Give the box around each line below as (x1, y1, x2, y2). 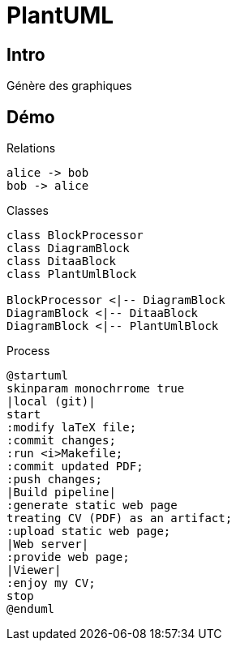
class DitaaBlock (6, 255, 116, 268)
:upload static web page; (6, 525, 171, 538)
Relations (6, 141, 56, 156)
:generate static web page (6, 499, 178, 512)
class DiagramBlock (6, 242, 130, 255)
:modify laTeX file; (6, 421, 137, 435)
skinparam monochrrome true (6, 382, 185, 396)
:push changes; (6, 473, 103, 486)
